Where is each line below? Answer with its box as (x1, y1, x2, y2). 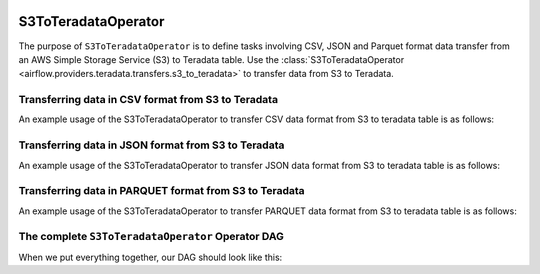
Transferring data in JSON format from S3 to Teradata (18, 138, 285, 152)
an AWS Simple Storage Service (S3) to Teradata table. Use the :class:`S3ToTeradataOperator (18, 53, 405, 65)
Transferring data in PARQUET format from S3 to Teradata (18, 184, 305, 198)
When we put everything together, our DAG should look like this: (18, 251, 283, 263)
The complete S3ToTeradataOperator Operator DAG (18, 230, 285, 244)
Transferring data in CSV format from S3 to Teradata (18, 93, 279, 107)
